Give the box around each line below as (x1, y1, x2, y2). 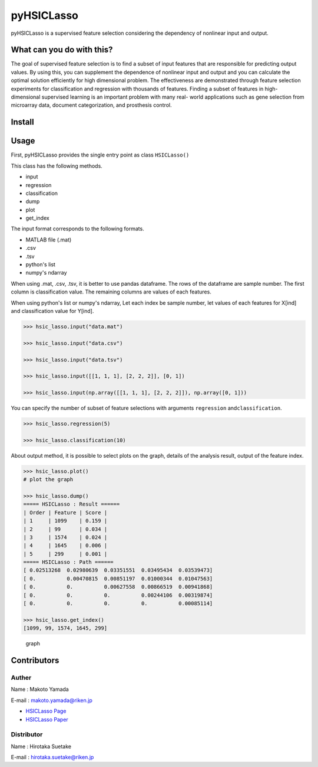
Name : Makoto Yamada (11, 686, 69, 693)
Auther (11, 673, 32, 681)
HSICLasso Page (25, 707, 67, 714)
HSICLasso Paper (25, 716, 69, 723)
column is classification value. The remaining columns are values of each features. (11, 288, 211, 295)
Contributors (11, 655, 59, 665)
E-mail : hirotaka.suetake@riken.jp (11, 753, 94, 761)
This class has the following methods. (11, 162, 102, 169)
